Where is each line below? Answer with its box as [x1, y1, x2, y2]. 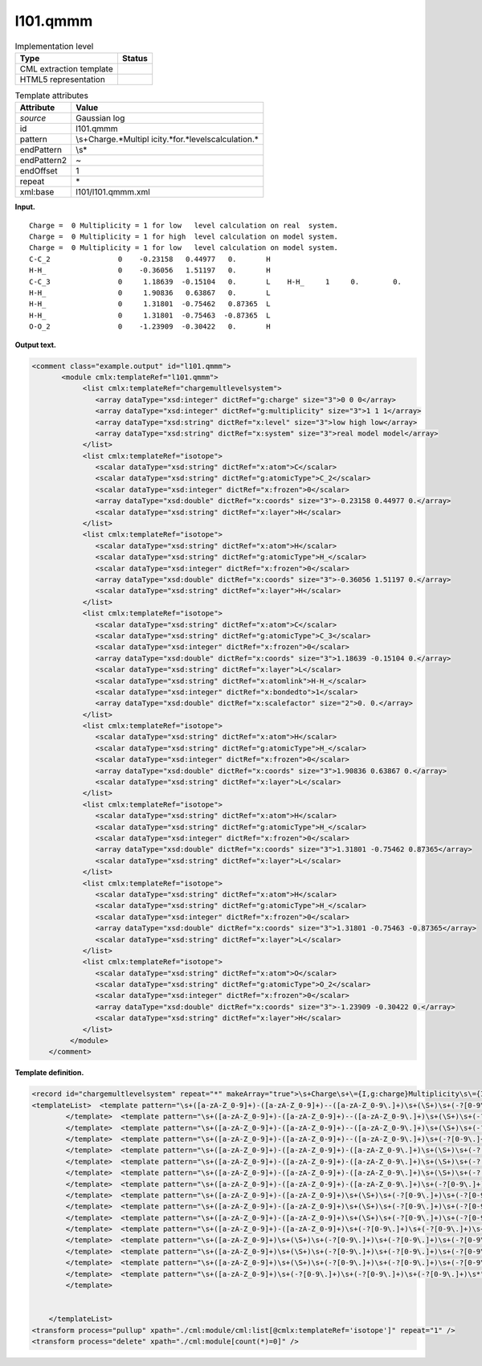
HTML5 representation [19, 73, 106, 84]
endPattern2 [19, 155, 67, 166]
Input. [14, 202, 35, 212]
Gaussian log [76, 112, 125, 124]
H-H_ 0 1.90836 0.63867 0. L [29, 288, 271, 297]
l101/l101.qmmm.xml [76, 186, 150, 198]
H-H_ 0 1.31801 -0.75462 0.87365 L [29, 300, 271, 309]
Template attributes [14, 90, 88, 101]
